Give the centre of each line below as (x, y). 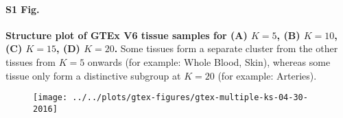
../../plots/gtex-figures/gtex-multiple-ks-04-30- (190, 98)
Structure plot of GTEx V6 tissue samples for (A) (127, 35)
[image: (50, 98)
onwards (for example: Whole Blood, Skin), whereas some (209, 61)
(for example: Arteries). (267, 75)
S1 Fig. (23, 9)
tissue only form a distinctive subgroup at (93, 75)
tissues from (31, 61)
